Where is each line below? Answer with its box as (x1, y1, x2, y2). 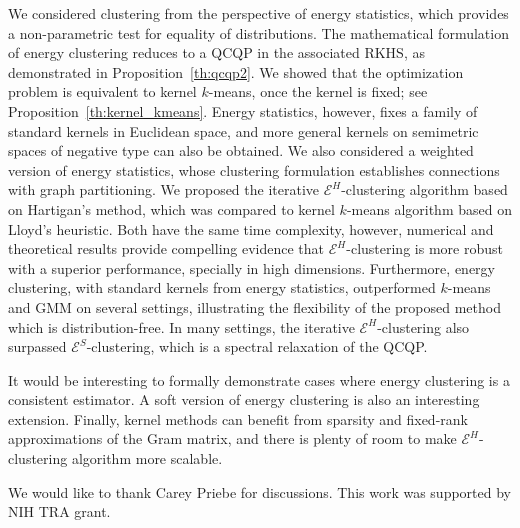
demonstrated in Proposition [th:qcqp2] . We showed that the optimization (8, 61, 464, 82)
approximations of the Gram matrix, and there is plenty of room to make (8, 428, 457, 449)
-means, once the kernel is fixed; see (208, 81, 428, 102)
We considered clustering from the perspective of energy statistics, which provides (8, 3, 509, 23)
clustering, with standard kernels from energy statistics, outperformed (8, 277, 436, 298)
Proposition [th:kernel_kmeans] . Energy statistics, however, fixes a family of (8, 100, 478, 121)
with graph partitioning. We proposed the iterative (8, 179, 320, 200)
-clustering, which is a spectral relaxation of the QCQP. (86, 336, 428, 357)
